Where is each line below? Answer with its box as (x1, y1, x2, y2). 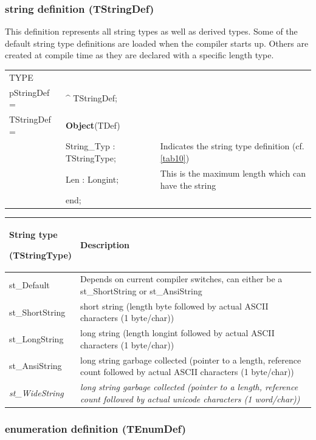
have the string (160, 178, 216, 191)
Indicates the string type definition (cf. (160, 140, 304, 152)
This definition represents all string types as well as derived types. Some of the (5, 25, 298, 38)
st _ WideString (9, 386, 64, 399)
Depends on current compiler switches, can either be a (80, 272, 283, 285)
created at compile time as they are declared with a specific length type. (5, 49, 274, 61)
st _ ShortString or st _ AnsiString (80, 284, 202, 297)
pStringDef (9, 86, 50, 98)
